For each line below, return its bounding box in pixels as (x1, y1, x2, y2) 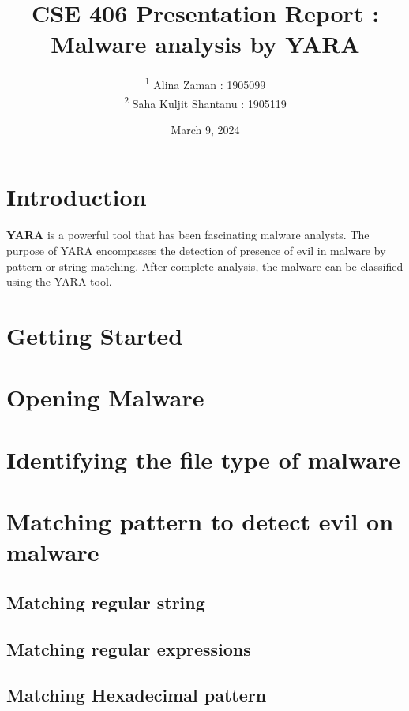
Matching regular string (6, 589, 205, 614)
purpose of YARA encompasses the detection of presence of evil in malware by (6, 241, 386, 258)
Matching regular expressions (6, 636, 251, 660)
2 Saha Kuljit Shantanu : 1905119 (124, 92, 287, 111)
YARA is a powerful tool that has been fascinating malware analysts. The (6, 226, 370, 243)
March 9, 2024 (171, 121, 240, 137)
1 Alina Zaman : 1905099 (144, 74, 266, 92)
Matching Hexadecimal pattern (6, 683, 267, 707)
